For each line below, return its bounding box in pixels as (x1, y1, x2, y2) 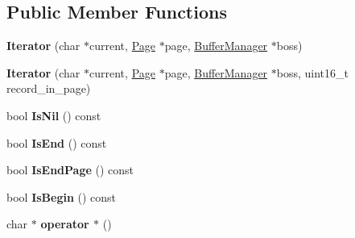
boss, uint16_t (276, 64, 349, 81)
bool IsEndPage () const (6, 161, 134, 178)
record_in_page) (6, 80, 91, 97)
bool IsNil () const (6, 106, 101, 123)
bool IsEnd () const (6, 134, 107, 151)
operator (40, 215, 89, 232)
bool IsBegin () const (6, 188, 117, 205)
